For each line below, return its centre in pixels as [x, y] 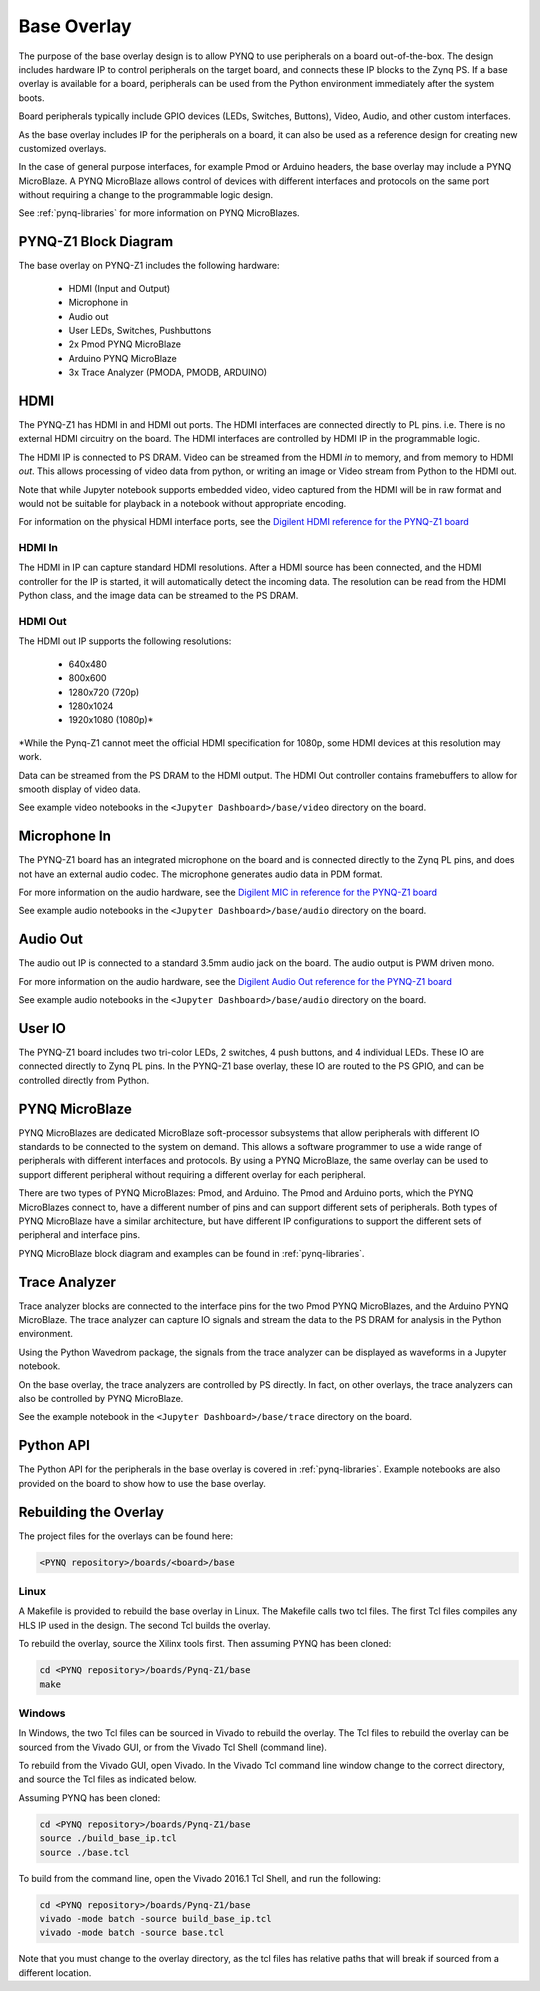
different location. [55, 1972]
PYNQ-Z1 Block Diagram [96, 241]
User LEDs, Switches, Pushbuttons [140, 330]
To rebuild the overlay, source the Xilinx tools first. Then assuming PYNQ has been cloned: [205, 1644]
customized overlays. [62, 148]
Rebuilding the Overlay [91, 1511]
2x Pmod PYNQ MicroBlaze [125, 344]
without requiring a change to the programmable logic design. [146, 195]
